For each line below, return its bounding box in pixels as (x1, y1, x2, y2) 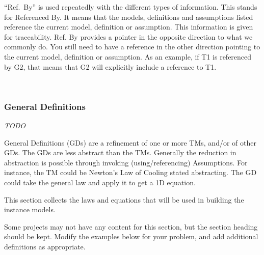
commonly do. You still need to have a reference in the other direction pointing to (4, 41, 260, 52)
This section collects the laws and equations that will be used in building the (4, 194, 244, 205)
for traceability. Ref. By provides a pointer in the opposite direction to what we (4, 31, 253, 42)
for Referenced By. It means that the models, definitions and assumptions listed (4, 11, 253, 22)
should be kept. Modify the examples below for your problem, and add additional (4, 231, 258, 242)
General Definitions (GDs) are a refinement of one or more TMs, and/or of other (4, 137, 256, 148)
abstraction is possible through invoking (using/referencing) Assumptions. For (4, 157, 248, 167)
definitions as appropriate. (4, 241, 86, 251)
